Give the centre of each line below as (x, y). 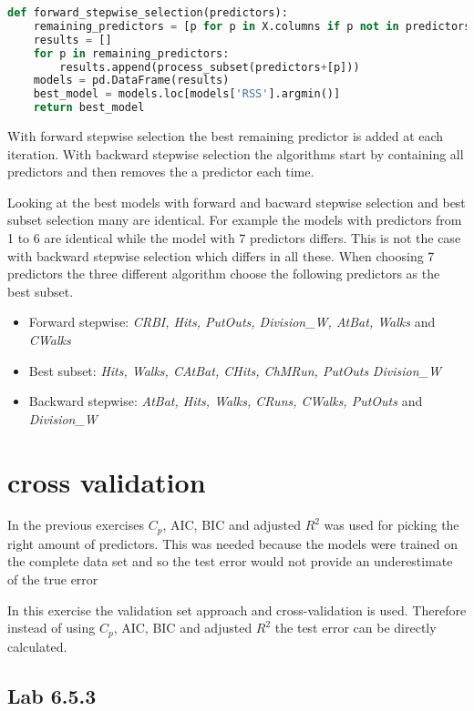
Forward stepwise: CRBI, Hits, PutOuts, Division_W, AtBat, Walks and (232, 322)
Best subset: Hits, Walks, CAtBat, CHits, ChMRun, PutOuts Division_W (235, 370)
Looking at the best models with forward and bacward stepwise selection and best (237, 202)
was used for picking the (392, 525)
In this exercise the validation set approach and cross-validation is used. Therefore (237, 609)
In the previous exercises (76, 525)
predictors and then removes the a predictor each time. (161, 172)
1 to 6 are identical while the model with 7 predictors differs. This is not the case (234, 237)
